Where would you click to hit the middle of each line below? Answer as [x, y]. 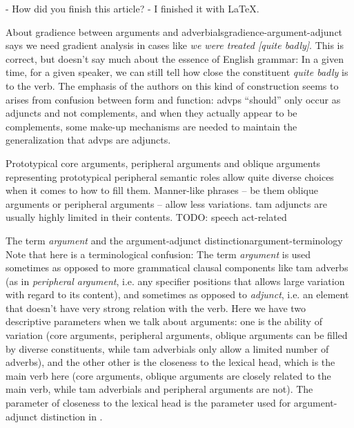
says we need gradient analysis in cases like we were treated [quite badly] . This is [175, 45]
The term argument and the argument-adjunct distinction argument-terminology [174, 240]
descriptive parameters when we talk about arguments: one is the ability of [164, 321]
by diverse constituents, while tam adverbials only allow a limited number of [167, 348]
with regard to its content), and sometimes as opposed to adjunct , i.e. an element [177, 294]
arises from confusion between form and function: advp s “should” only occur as [173, 99]
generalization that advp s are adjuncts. [88, 140]
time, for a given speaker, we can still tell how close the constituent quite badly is [177, 72]
